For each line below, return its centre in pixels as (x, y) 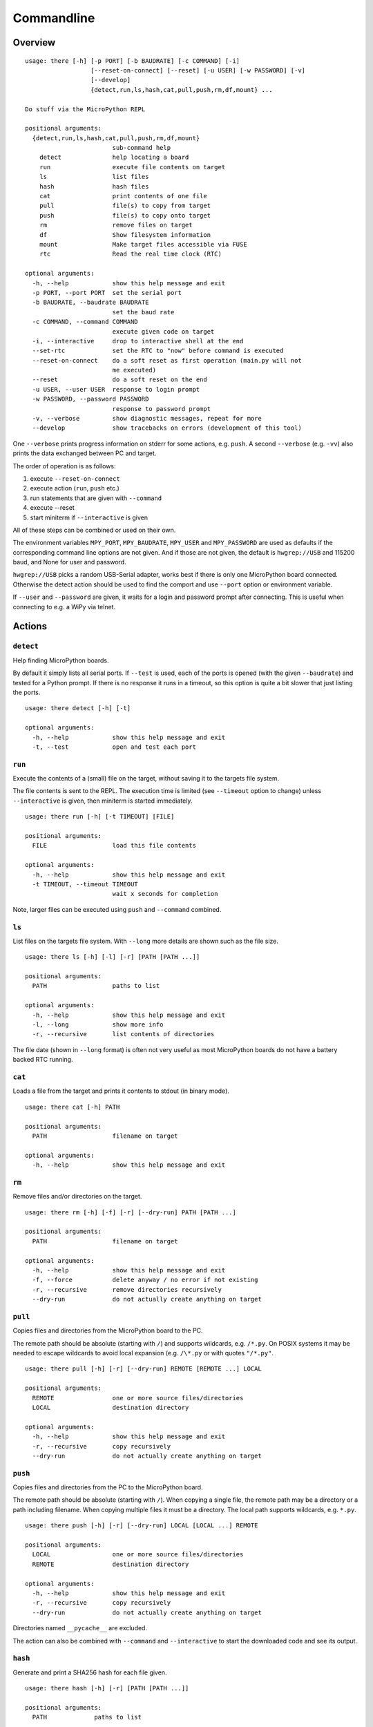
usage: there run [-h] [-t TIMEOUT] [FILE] (100, 817)
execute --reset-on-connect (75, 478)
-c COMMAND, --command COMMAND (85, 322)
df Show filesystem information (125, 235)
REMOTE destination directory (111, 1564)
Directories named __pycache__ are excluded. (80, 1628)
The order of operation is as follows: (65, 466)
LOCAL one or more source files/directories (138, 1555)
